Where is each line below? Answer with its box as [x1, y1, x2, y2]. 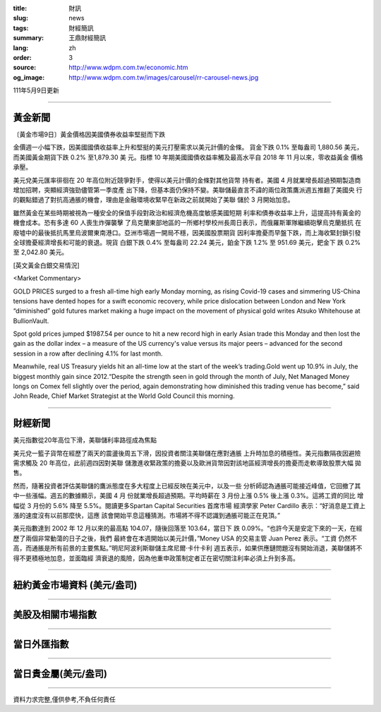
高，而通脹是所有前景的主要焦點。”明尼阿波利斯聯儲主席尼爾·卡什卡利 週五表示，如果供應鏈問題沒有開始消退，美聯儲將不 [13, 544, 363, 553]
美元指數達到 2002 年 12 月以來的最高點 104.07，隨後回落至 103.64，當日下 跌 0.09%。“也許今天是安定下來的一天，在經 [13, 524, 363, 533]
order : [13, 53, 32, 61]
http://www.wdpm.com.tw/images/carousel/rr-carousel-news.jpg [68, 73, 259, 81]
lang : [13, 43, 29, 52]
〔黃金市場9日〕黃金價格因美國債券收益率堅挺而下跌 [13, 131, 166, 139]
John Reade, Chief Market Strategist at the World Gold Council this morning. [13, 392, 236, 400]
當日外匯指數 [13, 639, 69, 651]
